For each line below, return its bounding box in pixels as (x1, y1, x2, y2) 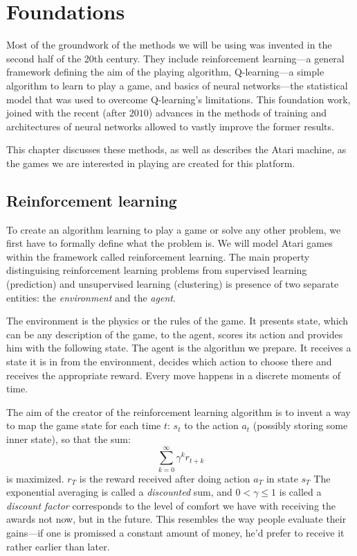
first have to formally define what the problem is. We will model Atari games (6, 236, 333, 250)
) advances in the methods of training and (148, 105, 327, 120)
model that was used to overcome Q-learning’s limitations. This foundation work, (6, 92, 351, 106)
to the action (184, 418, 239, 433)
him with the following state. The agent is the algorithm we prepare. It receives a (6, 340, 351, 355)
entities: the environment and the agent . (6, 290, 176, 304)
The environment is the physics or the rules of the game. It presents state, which (6, 313, 349, 328)
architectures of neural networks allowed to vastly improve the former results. (6, 119, 334, 133)
